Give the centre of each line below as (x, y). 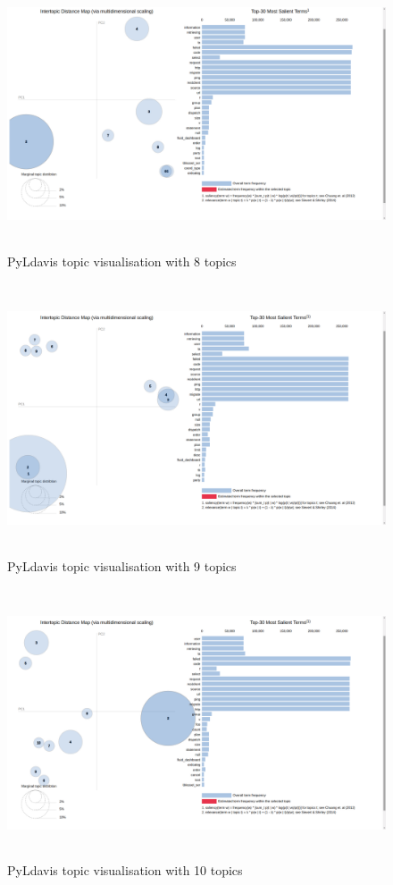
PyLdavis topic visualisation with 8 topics (122, 261)
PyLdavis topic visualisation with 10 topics (125, 870)
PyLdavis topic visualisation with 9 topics (122, 565)
